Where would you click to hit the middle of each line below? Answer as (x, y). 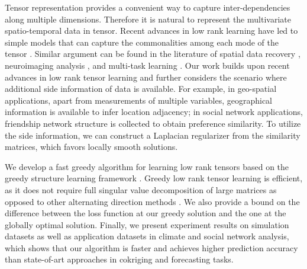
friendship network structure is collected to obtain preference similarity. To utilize (153, 123)
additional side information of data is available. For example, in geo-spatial (141, 89)
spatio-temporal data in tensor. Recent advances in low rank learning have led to (151, 31)
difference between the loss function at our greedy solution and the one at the (146, 213)
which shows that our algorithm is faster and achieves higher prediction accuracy (151, 247)
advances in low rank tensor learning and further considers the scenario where (146, 77)
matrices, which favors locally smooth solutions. (91, 147)
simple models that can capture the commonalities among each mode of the (142, 42)
